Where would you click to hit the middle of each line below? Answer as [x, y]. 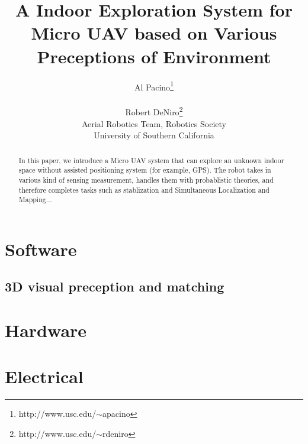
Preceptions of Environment [154, 56]
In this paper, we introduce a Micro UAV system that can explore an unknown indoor [151, 160]
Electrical [44, 376]
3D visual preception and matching [115, 286]
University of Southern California [154, 135]
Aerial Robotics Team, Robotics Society [154, 123]
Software [41, 249]
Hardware [46, 330]
